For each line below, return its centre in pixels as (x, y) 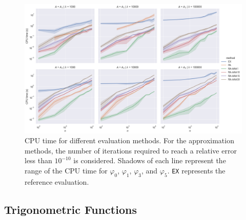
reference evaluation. (57, 181)
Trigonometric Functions (70, 209)
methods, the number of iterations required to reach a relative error (131, 150)
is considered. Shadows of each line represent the (150, 160)
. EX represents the (196, 170)
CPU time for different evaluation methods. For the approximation (129, 140)
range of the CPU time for (66, 170)
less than (38, 160)
